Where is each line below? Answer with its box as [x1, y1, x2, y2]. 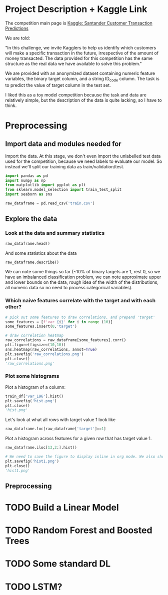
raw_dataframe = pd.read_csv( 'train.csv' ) [5, 201, 95, 206]
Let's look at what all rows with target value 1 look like [5, 417, 116, 423]
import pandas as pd [5, 173, 48, 178]
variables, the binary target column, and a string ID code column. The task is [5, 75, 160, 83]
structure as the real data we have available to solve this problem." [5, 60, 142, 66]
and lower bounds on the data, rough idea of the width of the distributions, [5, 279, 159, 285]
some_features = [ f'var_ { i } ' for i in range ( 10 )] [5, 319, 113, 324]
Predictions [5, 25, 29, 31]
